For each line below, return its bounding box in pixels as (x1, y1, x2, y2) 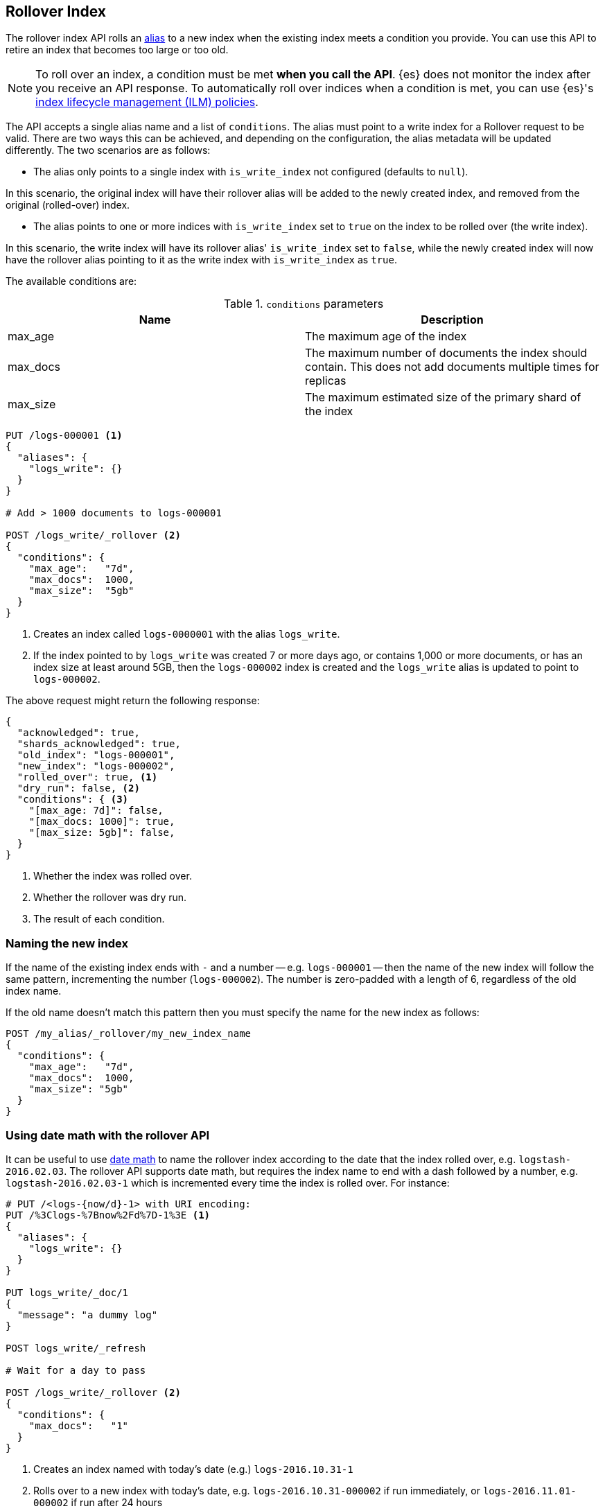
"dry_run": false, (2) (17, 783, 140, 794)
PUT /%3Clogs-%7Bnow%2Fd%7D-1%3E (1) (6, 1209, 211, 1221)
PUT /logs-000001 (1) (6, 430, 123, 442)
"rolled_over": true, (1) (17, 771, 158, 783)
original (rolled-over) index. (6, 199, 130, 211)
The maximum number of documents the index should (305, 346, 588, 360)
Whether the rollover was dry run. (33, 891, 187, 904)
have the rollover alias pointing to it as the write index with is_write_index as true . (6, 254, 397, 266)
